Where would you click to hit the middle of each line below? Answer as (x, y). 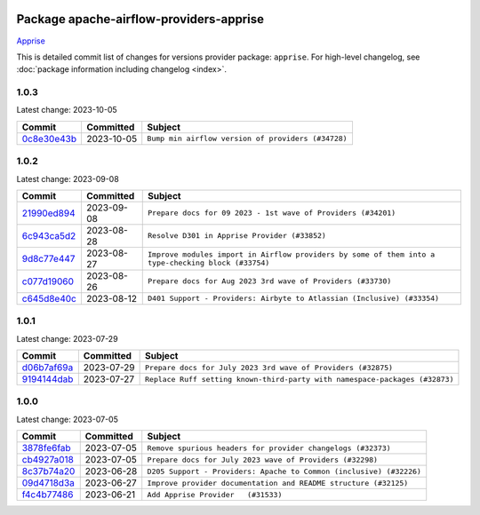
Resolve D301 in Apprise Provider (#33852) (237, 236)
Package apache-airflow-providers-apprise (140, 19)
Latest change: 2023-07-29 (68, 338)
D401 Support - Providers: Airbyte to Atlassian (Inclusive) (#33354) (294, 299)
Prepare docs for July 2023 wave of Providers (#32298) (262, 460)
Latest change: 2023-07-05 (68, 419)
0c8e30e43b (49, 139)
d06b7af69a (48, 368)
